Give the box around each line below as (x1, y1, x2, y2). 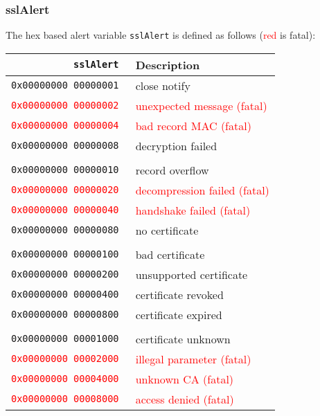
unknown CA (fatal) (135, 370, 234, 387)
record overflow (135, 161, 209, 178)
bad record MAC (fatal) (135, 117, 251, 134)
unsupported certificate (135, 266, 248, 282)
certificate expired (135, 306, 222, 323)
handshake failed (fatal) (135, 201, 251, 218)
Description (135, 56, 200, 73)
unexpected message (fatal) (135, 97, 267, 114)
